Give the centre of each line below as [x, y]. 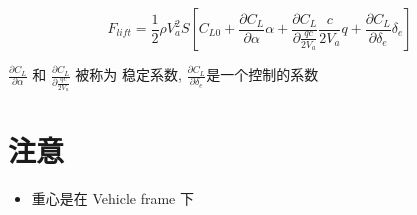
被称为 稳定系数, [128, 74]
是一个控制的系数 [262, 74]
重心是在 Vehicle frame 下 [112, 197]
